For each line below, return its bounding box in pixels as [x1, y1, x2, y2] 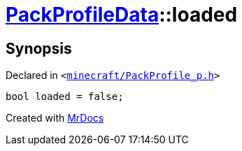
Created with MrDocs [6, 112, 104, 124]
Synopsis [6, 39, 72, 57]
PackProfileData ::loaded [6, 3, 238, 27]
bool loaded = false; [6, 91, 124, 103]
